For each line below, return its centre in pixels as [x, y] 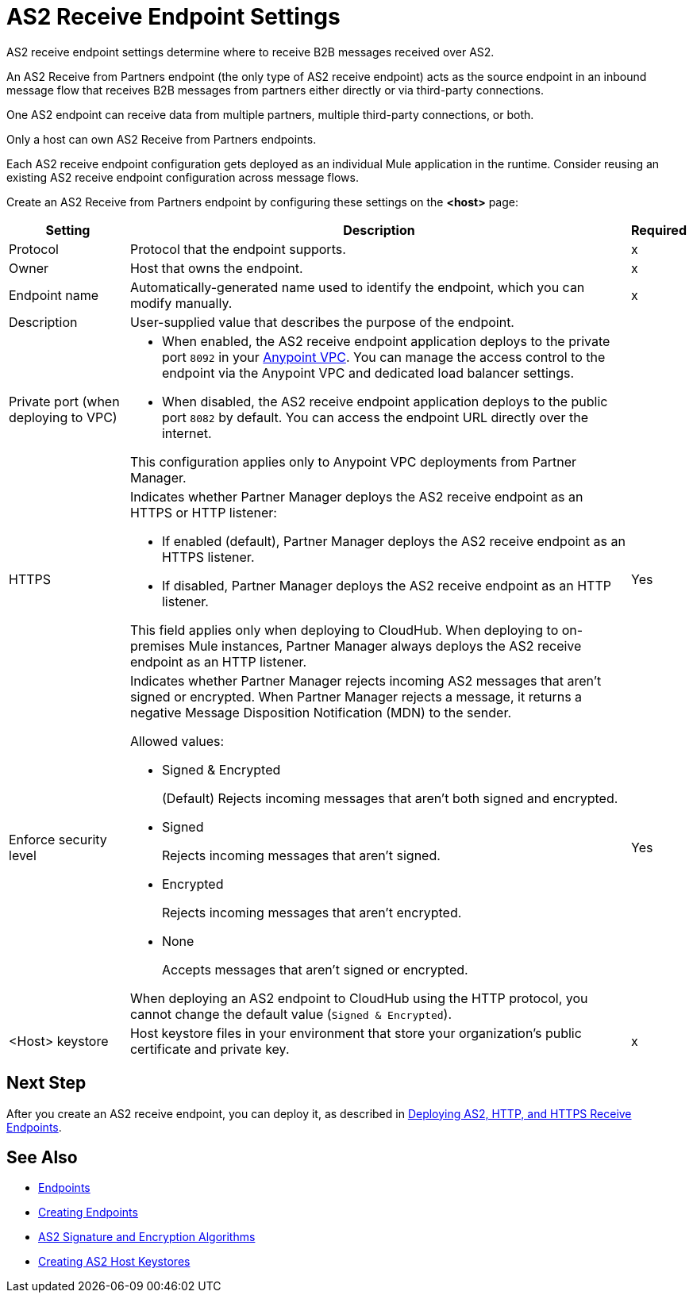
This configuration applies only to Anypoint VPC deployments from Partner [353, 461]
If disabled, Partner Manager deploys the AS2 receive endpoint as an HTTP [386, 585]
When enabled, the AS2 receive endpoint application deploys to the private [386, 341]
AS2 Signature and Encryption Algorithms [147, 1237]
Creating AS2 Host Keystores [114, 1262]
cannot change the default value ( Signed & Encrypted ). [291, 1014]
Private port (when [64, 401]
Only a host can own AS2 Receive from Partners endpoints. [162, 139]
